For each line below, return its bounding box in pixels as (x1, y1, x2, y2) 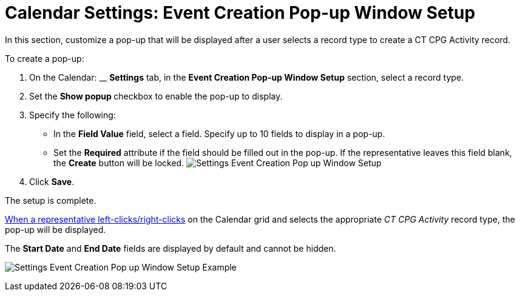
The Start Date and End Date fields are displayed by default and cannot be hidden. (5, 243, 336, 254)
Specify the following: (29, 109, 116, 120)
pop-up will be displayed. (5, 224, 106, 235)
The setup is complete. (5, 195, 96, 206)
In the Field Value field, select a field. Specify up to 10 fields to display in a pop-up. (53, 128, 385, 139)
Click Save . (29, 176, 75, 187)
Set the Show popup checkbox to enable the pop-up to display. (29, 90, 283, 101)
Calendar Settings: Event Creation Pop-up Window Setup (5, 2, 476, 23)
